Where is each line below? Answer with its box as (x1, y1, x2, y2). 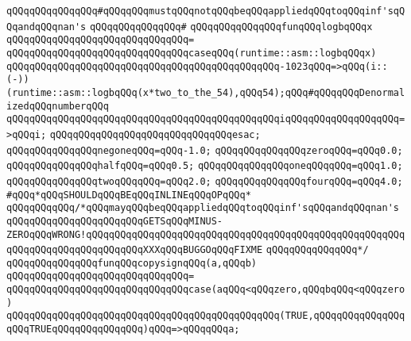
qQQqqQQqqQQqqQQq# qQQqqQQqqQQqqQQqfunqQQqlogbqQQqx (89, 21, 373, 33)
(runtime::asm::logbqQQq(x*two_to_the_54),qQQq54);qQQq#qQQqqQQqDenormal (6, 86, 405, 98)
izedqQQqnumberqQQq (6, 100, 109, 112)
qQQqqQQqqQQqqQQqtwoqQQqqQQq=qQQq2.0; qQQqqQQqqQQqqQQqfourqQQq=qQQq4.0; (6, 175, 403, 187)
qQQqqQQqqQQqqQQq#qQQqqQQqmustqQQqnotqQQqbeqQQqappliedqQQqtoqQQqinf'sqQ (6, 6, 405, 17)
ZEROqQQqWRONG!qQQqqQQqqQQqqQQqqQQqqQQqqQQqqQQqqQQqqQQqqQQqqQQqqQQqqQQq (6, 228, 405, 240)
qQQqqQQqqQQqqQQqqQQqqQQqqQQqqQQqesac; (49, 128, 261, 140)
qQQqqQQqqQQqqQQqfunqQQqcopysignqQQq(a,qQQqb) (6, 257, 257, 269)
